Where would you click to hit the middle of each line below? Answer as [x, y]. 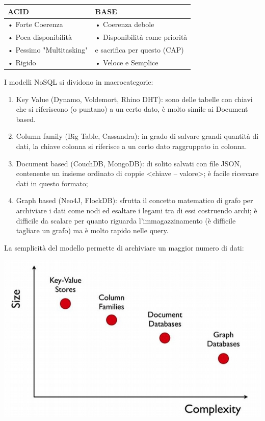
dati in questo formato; [52, 183]
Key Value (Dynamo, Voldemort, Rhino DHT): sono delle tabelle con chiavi [134, 99]
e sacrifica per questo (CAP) [139, 50]
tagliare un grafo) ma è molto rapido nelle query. [92, 230]
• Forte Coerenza [35, 24]
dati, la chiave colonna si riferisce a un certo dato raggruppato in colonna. [131, 146]
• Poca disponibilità [40, 37]
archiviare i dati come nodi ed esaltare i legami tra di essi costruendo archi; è [137, 210]
